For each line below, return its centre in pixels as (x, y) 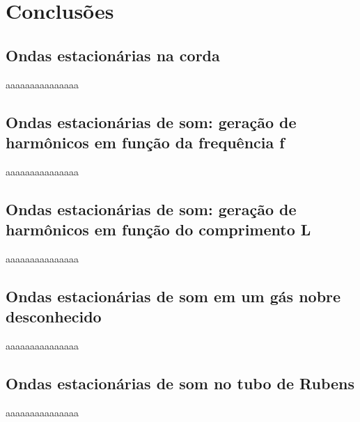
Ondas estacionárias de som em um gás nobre (173, 296)
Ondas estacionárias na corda (113, 55)
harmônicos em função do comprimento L (158, 229)
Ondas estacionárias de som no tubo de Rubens (180, 383)
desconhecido (54, 316)
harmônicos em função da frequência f (145, 142)
